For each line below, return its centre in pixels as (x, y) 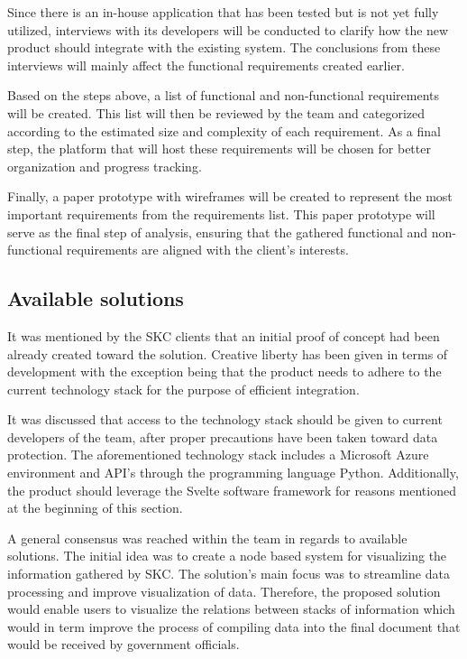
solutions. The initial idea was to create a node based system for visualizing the (227, 556)
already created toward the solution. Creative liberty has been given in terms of (228, 353)
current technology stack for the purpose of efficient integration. (183, 389)
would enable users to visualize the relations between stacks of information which (231, 609)
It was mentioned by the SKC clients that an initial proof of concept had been (224, 335)
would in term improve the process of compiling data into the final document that (234, 626)
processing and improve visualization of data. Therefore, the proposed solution (224, 591)
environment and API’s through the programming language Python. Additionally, (233, 473)
